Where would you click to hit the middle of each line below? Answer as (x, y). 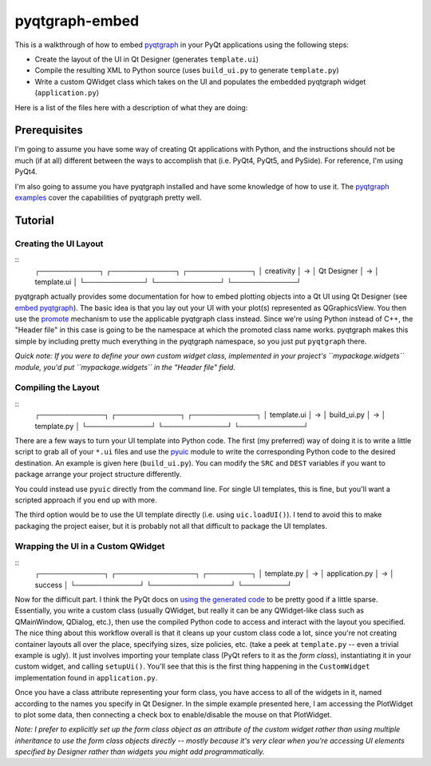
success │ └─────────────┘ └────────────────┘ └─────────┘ (164, 585)
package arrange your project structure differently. (98, 474)
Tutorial (35, 220)
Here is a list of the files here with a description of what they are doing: (131, 107)
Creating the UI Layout (59, 244)
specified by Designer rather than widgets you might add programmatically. (140, 752)
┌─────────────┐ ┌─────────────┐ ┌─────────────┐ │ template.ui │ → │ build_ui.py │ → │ (210, 415)
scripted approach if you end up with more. (86, 500)
